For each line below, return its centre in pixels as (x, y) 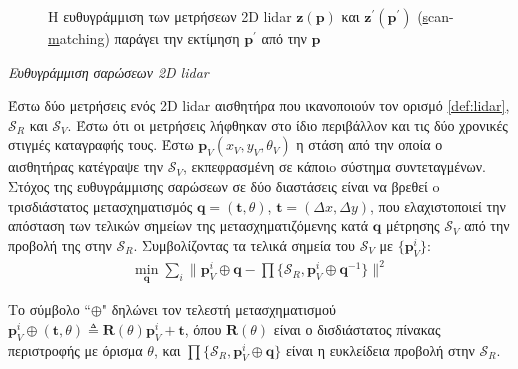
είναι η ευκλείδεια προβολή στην (380, 349)
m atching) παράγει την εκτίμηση (144, 38)
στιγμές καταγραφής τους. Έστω (101, 144)
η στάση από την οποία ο (369, 144)
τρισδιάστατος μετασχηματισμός (100, 205)
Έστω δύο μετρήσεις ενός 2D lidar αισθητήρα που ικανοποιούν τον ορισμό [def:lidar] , (259, 105)
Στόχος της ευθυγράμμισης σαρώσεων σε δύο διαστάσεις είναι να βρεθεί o (224, 185)
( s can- (435, 16)
